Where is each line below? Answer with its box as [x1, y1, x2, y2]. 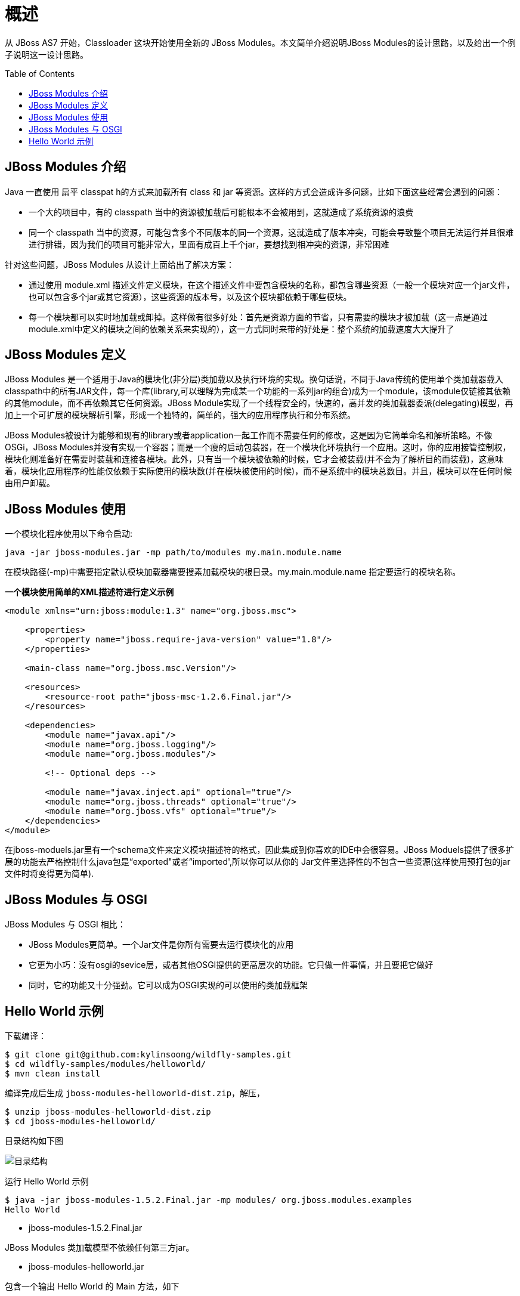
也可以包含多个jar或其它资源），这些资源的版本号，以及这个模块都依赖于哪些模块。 [29, 291, 352, 302]
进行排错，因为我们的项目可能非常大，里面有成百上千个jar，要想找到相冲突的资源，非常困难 [29, 239, 389, 249]
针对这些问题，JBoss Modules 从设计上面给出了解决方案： [5, 259, 235, 270]
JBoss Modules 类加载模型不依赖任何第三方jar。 [5, 1242, 194, 1252]
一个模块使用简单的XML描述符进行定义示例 [5, 587, 174, 598]
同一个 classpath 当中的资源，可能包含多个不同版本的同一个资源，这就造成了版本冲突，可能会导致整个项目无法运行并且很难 [29, 227, 514, 237]
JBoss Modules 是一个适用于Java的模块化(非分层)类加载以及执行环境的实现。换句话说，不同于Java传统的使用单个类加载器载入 [5, 374, 503, 385]
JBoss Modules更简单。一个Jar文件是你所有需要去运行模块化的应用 [29, 939, 294, 950]
